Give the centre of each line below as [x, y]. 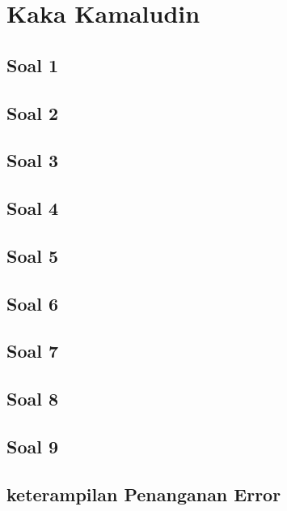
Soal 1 [33, 64]
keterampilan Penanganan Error [144, 494]
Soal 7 [33, 351]
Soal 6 [33, 303]
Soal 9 [33, 447]
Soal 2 [33, 112]
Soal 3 [33, 160]
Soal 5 [33, 255]
